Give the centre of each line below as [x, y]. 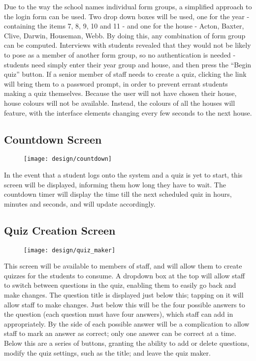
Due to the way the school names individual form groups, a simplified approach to [128, 6]
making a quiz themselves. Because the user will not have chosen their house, [120, 93]
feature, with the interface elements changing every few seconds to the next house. [128, 112]
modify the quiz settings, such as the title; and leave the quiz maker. [107, 352]
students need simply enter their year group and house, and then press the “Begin [128, 64]
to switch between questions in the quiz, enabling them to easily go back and [120, 285]
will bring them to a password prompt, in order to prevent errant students [116, 83]
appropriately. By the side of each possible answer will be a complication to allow [127, 323]
